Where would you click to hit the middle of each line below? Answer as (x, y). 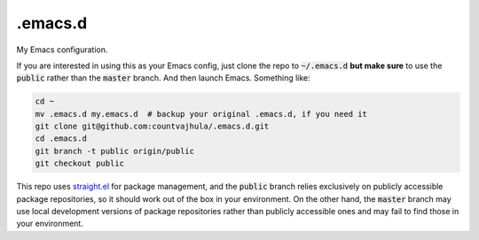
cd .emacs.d (61, 139)
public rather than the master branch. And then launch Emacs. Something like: (163, 78)
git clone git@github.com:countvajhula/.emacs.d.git (152, 127)
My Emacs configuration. (62, 50)
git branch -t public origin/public (115, 151)
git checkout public (79, 163)
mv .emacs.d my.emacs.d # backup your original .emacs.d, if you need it (201, 114)
